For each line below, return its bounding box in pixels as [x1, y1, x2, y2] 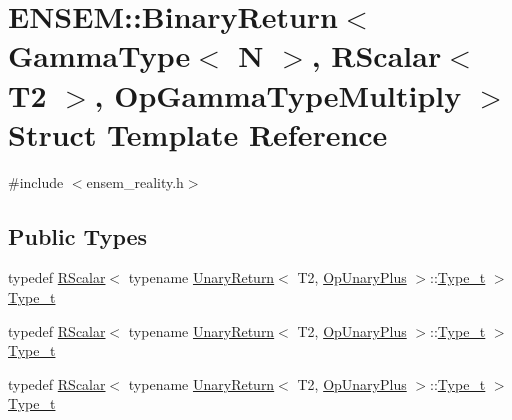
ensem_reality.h [86, 171, 184, 192]
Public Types [8, 220, 148, 251]
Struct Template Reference [8, 113, 388, 154]
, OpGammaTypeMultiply [94, 74, 462, 115]
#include [8, 171, 64, 192]
